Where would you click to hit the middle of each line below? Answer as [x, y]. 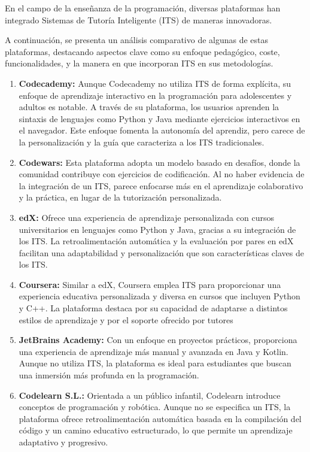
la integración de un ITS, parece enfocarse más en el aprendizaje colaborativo [161, 185]
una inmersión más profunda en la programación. [109, 375]
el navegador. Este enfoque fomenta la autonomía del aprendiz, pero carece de [162, 130]
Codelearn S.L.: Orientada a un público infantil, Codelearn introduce [150, 395]
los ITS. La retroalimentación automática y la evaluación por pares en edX [156, 241]
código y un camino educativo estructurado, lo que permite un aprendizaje [156, 430]
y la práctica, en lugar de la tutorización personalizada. [120, 197]
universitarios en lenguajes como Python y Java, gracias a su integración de [157, 229]
